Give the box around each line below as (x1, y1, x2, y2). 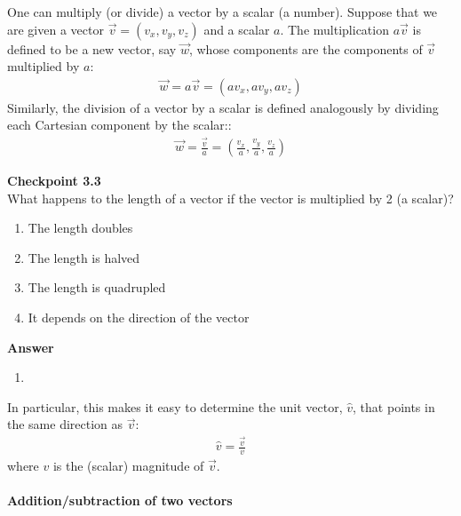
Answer (7, 337, 54, 356)
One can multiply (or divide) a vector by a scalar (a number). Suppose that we (7, 3, 438, 20)
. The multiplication (280, 20, 389, 38)
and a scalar (203, 20, 270, 38)
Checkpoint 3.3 (7, 171, 101, 190)
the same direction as (7, 415, 123, 433)
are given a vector (7, 20, 104, 38)
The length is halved (28, 248, 140, 266)
